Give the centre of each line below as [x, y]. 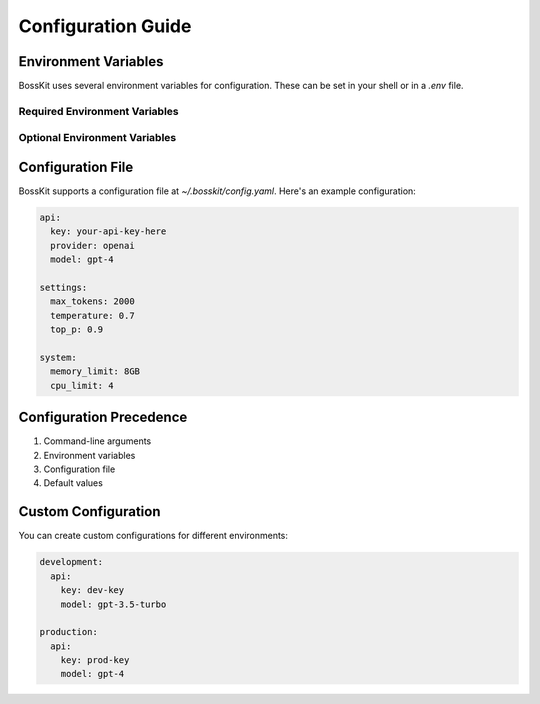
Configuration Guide [105, 26]
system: [58, 357]
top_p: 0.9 [77, 329]
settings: [63, 288]
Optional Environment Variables [97, 138]
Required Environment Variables [98, 111]
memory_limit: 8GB [95, 371]
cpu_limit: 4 [82, 385]
